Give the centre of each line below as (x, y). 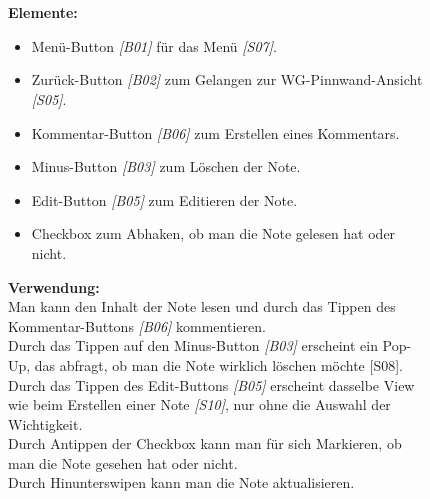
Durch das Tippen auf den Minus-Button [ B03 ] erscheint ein (193, 345)
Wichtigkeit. (45, 423)
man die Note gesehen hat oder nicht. (123, 462)
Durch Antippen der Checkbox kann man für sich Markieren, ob (205, 443)
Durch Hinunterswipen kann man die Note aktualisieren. (181, 482)
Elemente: (43, 12)
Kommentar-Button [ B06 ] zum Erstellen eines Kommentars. (215, 132)
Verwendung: (54, 286)
